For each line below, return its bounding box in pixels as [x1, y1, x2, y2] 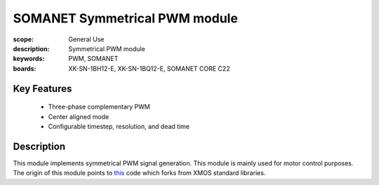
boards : [13, 64, 36, 73]
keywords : [13, 55, 45, 63]
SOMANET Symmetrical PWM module [13, 11, 239, 26]
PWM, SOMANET [68, 55, 119, 63]
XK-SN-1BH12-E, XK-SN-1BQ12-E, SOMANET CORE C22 [68, 64, 231, 73]
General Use [68, 35, 105, 43]
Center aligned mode [48, 112, 109, 121]
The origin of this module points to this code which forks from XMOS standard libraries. [13, 169, 266, 177]
